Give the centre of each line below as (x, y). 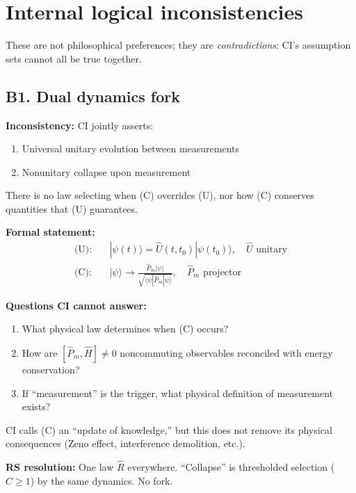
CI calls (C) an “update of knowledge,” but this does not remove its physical (169, 429)
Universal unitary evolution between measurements (131, 148)
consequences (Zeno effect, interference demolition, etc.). (126, 443)
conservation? (51, 369)
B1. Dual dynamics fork (93, 96)
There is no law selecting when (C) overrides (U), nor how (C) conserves (160, 195)
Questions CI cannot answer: (76, 305)
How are (40, 352)
